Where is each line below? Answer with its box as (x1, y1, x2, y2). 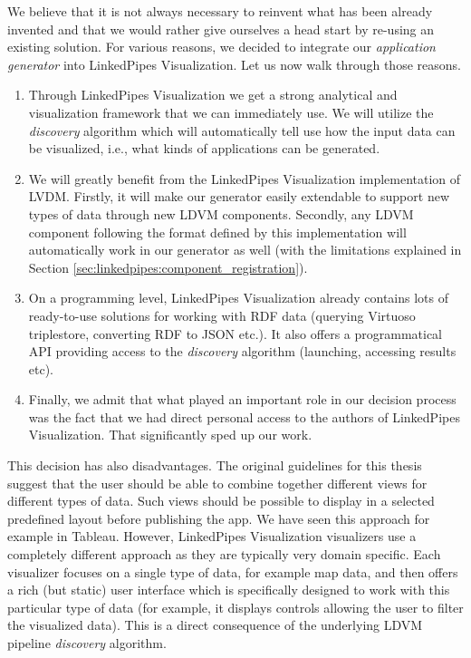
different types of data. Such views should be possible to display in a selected (7, 491, 435, 510)
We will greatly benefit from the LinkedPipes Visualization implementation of (28, 169, 461, 188)
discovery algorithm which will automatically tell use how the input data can (28, 121, 456, 140)
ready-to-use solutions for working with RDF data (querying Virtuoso (28, 305, 416, 324)
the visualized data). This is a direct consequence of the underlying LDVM (7, 615, 423, 634)
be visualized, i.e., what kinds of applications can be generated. (28, 139, 380, 158)
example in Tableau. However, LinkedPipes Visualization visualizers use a (7, 527, 417, 546)
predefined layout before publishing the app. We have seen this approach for (7, 508, 430, 527)
